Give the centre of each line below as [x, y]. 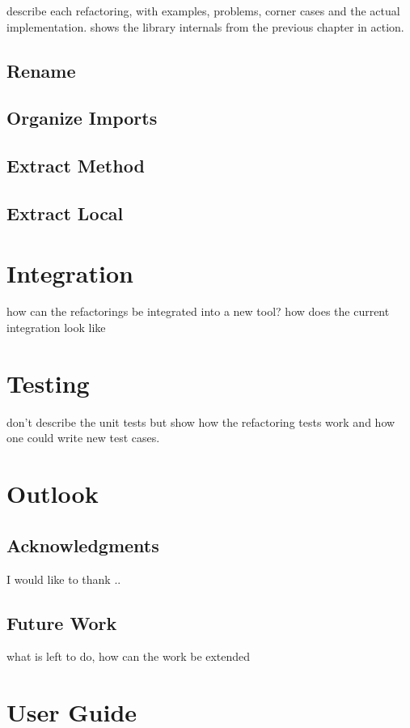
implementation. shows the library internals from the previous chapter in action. [205, 26]
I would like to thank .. [64, 579]
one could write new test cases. [83, 438]
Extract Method [76, 166]
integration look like [56, 328]
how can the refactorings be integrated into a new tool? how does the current [198, 311]
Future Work [62, 622]
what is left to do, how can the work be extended [129, 656]
